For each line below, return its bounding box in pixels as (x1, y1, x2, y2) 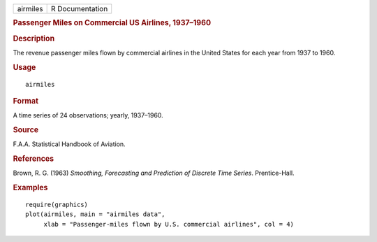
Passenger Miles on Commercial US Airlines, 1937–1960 (13, 18, 212, 28)
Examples (13, 183, 48, 192)
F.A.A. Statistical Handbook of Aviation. (13, 140, 126, 148)
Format (13, 96, 38, 106)
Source (13, 125, 39, 135)
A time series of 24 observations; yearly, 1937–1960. (13, 111, 163, 120)
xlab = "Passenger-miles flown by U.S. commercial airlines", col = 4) (43, 220, 295, 228)
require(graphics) (25, 200, 89, 208)
